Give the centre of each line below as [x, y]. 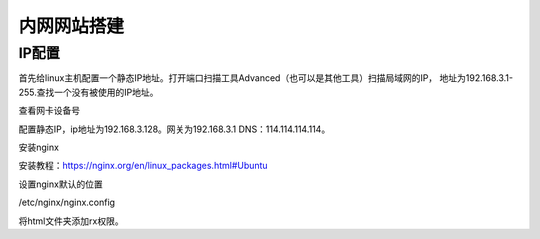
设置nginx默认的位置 [61, 184]
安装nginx [39, 147]
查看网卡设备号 [49, 111]
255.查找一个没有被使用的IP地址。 [88, 92]
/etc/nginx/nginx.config [66, 202]
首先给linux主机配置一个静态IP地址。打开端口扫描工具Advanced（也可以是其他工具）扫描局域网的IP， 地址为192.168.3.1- [266, 78]
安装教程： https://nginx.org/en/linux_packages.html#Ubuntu [143, 166]
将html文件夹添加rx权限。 [71, 221]
